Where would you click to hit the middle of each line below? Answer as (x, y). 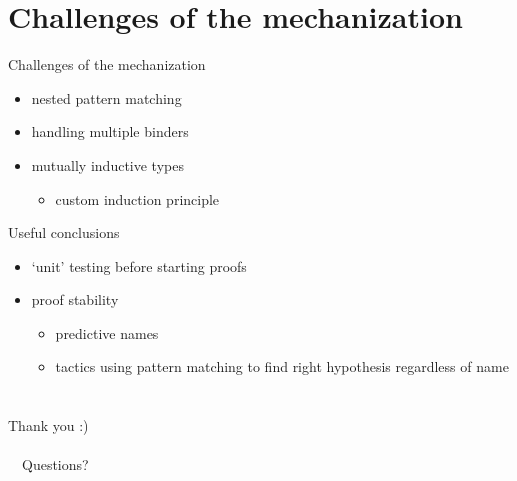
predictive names (107, 332)
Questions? (55, 464)
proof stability (75, 299)
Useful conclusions (64, 232)
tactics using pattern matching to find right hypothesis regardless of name (282, 366)
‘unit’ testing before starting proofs (139, 265)
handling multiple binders (110, 131)
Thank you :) (48, 425)
